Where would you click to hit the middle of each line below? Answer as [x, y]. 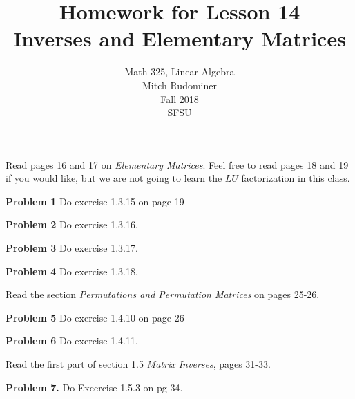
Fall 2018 [180, 99]
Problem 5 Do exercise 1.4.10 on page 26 [95, 317]
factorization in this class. [296, 178]
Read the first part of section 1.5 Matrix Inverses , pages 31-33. [138, 364]
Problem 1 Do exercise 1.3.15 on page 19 [95, 201]
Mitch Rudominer [180, 85]
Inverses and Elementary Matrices [180, 38]
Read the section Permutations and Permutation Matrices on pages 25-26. [163, 294]
